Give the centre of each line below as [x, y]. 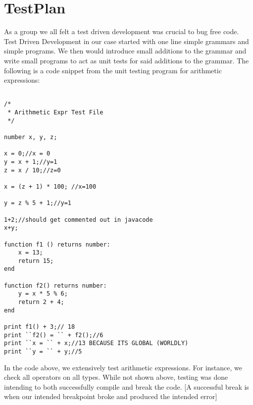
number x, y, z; [31, 137]
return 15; [36, 261]
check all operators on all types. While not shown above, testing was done [116, 377]
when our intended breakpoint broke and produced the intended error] [111, 396]
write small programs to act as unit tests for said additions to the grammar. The [126, 60]
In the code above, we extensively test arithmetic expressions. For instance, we [123, 367]
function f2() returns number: [55, 285]
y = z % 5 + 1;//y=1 [38, 203]
